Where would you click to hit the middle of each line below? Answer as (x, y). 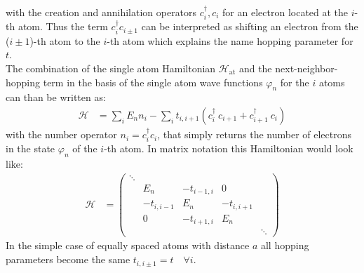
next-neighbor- (306, 68)
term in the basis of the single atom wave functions (153, 82)
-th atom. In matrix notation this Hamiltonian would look (229, 148)
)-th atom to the (65, 40)
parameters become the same (68, 259)
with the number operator (61, 134)
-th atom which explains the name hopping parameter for (230, 40)
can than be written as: (56, 97)
